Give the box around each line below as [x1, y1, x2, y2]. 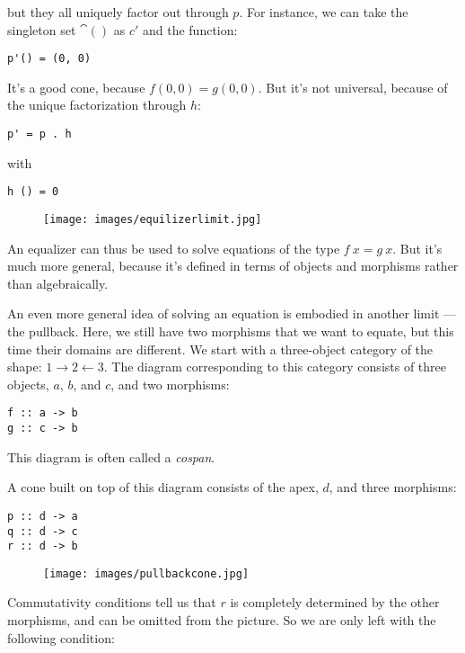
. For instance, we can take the [239, 3, 408, 21]
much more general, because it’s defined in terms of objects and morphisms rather [7, 256, 459, 275]
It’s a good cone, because [7, 77, 145, 96]
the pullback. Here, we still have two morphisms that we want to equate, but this [7, 321, 454, 340]
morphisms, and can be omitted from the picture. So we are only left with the [7, 611, 436, 630]
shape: [7, 357, 42, 376]
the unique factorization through [7, 95, 187, 114]
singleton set [7, 20, 76, 39]
